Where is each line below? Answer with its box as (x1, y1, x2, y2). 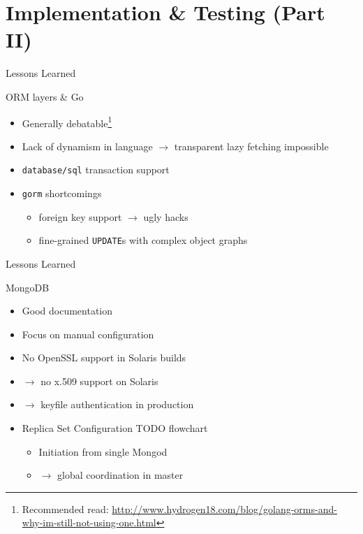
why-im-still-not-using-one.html (22, 515, 156, 530)
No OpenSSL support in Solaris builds (22, 350, 186, 365)
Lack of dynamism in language (22, 138, 153, 153)
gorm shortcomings (22, 186, 102, 200)
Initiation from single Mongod (38, 444, 168, 459)
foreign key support (38, 209, 122, 224)
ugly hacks (143, 209, 188, 224)
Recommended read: (22, 501, 109, 516)
